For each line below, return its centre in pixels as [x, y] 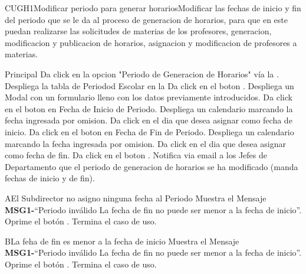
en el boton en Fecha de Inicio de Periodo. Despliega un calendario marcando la [149, 108]
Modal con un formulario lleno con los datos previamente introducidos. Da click [149, 97]
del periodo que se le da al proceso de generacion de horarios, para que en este [147, 19]
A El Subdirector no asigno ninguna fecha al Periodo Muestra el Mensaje [136, 198]
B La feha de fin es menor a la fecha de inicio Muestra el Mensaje [122, 241]
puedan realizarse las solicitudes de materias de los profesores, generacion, [138, 31]
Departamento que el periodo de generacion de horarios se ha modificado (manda [152, 166]
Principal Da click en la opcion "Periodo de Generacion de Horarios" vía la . [142, 74]
